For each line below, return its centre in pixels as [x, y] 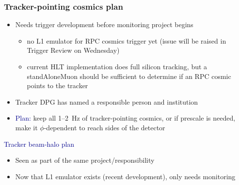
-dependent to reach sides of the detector [104, 127]
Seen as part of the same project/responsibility [85, 160]
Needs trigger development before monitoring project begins [104, 24]
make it [26, 127]
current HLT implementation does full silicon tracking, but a [117, 66]
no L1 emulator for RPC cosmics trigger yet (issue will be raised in [127, 40]
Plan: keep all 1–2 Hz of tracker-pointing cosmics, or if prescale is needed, [125, 118]
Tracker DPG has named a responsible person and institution [107, 101]
